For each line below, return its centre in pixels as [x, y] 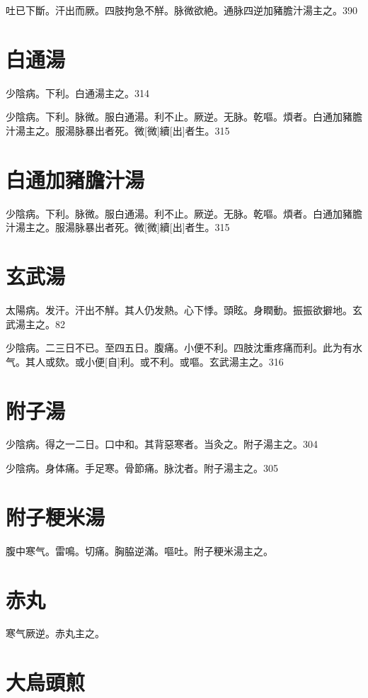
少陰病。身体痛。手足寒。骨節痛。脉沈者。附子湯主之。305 [142, 468]
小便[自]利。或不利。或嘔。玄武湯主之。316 [184, 361]
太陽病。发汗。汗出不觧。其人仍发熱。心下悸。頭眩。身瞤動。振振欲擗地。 [179, 309]
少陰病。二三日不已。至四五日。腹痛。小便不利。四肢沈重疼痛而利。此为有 [179, 348]
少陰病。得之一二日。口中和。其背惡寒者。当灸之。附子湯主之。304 [162, 444]
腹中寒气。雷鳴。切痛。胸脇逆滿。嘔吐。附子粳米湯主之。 [139, 550]
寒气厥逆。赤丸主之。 [55, 633]
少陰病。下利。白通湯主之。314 [77, 92]
